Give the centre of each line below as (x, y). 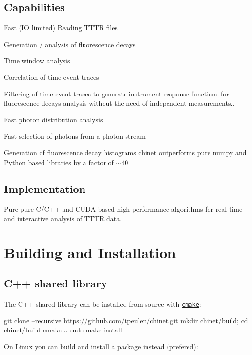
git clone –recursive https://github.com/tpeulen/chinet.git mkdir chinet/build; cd (126, 320)
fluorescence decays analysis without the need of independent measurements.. (119, 103)
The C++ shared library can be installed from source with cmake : (103, 304)
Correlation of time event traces (52, 77)
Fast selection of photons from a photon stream (75, 136)
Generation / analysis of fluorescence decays (70, 44)
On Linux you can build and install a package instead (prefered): (101, 346)
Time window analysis (37, 60)
